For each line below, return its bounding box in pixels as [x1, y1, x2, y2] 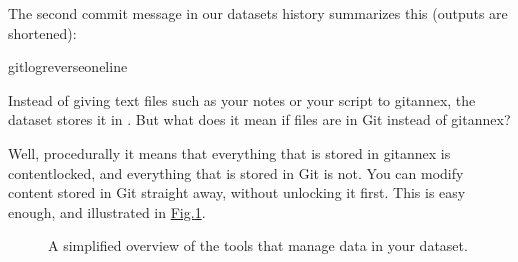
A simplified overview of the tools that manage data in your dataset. [48, 235, 468, 256]
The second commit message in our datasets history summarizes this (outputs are [8, 3, 508, 23]
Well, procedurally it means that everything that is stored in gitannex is [8, 142, 451, 163]
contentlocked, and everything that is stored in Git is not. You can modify [8, 162, 464, 183]
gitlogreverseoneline [8, 56, 128, 77]
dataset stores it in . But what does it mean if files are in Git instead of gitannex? [8, 109, 511, 130]
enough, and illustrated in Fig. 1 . [8, 201, 206, 222]
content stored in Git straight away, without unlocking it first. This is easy [8, 182, 466, 203]
